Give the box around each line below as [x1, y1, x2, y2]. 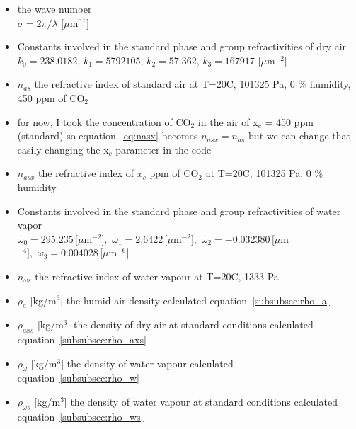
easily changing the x [17, 142, 109, 156]
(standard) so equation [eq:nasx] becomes [17, 128, 198, 143]
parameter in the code [115, 142, 212, 156]
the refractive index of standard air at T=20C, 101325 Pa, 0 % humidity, [34, 76, 351, 91]
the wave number [17, 1, 92, 16]
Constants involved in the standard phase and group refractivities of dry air [17, 39, 347, 54]
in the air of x [197, 114, 258, 129]
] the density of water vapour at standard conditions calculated [64, 394, 338, 409]
